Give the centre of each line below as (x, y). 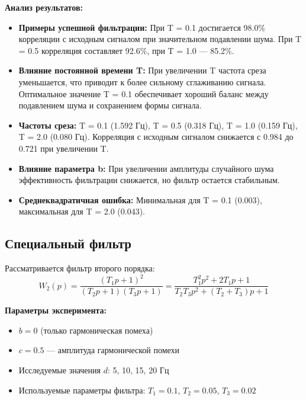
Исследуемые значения (59, 370)
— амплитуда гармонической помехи (113, 350)
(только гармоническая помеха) (97, 330)
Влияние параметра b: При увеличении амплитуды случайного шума (146, 168)
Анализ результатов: (44, 7)
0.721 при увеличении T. (64, 148)
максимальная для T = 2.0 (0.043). (82, 211)
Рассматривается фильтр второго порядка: (80, 268)
